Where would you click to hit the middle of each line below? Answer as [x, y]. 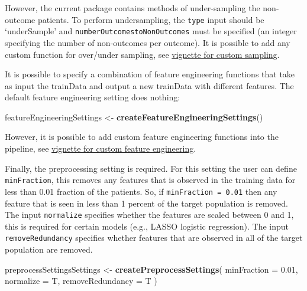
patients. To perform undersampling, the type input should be [151, 19]
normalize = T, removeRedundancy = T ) [81, 281]
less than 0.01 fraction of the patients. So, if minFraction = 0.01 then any [141, 191]
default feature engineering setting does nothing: [93, 97]
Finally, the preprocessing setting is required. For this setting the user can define [151, 168]
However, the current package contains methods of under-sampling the [133, 8]
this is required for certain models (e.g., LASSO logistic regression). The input [147, 226]
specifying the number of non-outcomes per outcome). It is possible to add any [148, 42]
